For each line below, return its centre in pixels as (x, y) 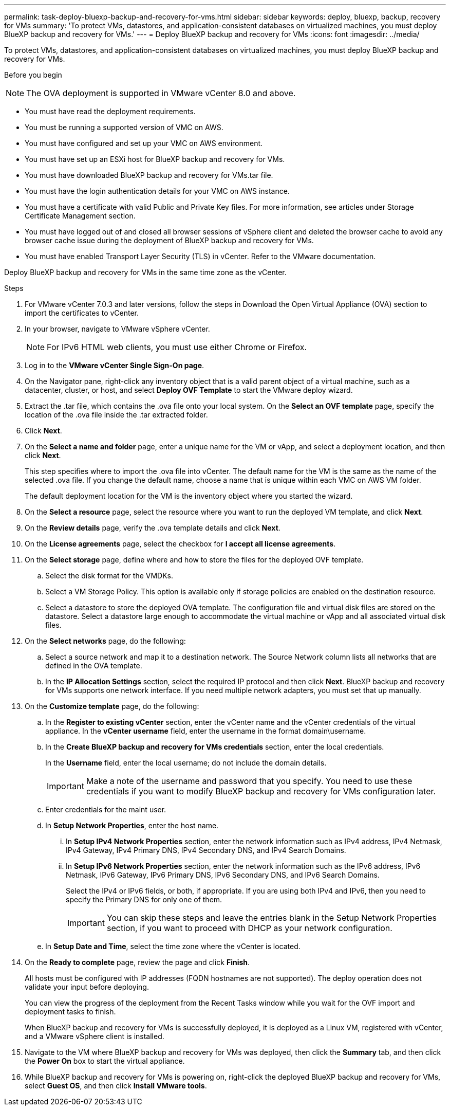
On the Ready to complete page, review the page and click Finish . (137, 962)
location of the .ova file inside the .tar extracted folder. (116, 415)
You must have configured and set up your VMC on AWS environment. (144, 143)
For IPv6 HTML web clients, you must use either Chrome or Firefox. (177, 347)
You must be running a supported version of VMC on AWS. (124, 127)
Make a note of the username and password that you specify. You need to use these (249, 781)
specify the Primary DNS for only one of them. (144, 899)
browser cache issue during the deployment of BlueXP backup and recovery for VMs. (169, 240)
